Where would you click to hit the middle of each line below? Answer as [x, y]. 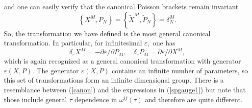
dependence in [96, 99]
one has [164, 43]
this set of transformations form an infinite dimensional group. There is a [114, 80]
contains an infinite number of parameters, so [180, 70]
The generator [58, 70]
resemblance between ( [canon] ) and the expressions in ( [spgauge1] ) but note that [125, 90]
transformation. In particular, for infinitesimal [73, 43]
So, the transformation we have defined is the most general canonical [107, 33]
